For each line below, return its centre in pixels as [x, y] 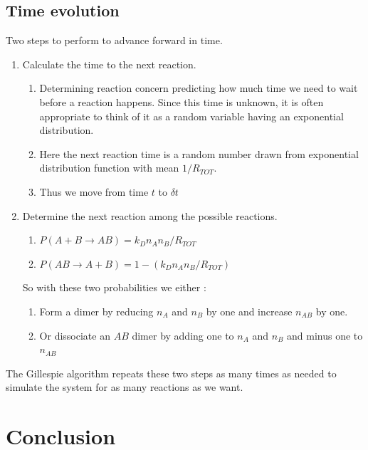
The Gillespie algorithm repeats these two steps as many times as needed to [171, 373]
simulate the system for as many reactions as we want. [125, 387]
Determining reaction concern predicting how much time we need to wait [199, 88]
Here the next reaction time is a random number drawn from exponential [199, 153]
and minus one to [325, 335]
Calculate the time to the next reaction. [109, 64]
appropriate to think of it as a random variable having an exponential [191, 116]
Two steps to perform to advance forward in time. [114, 40]
